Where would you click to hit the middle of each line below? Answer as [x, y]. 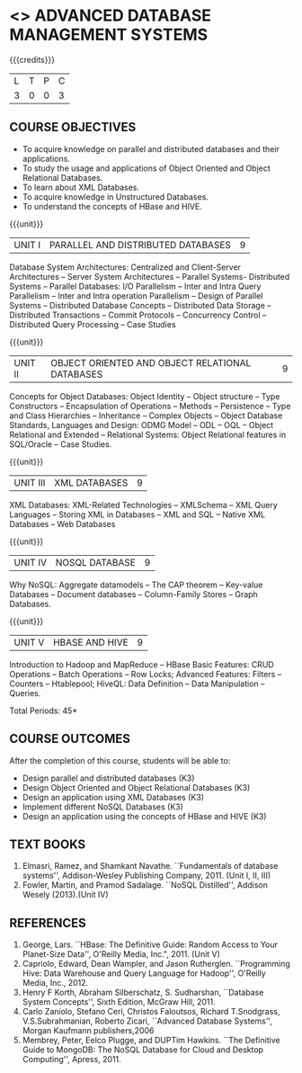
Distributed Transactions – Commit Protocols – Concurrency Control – [138, 315]
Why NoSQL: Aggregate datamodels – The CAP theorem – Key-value [136, 585]
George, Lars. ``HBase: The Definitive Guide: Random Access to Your [150, 944]
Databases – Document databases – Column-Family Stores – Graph [133, 594]
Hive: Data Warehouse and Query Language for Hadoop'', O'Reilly [144, 973]
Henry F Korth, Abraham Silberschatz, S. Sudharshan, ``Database [143, 993]
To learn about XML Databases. [81, 187]
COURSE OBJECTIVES [73, 127]
